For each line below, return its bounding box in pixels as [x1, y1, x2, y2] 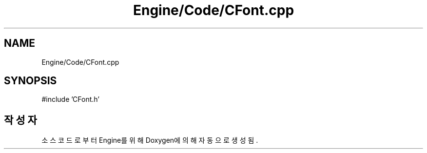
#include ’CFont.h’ [41, 95, 99, 104]
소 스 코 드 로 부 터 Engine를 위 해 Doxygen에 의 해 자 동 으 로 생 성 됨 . [41, 136, 258, 145]
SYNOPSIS [4, 75, 57, 87]
